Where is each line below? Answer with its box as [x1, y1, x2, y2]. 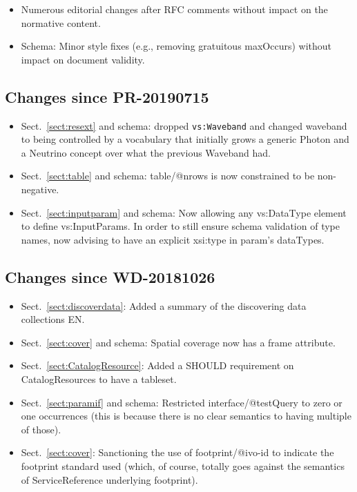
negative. [21, 182, 59, 197]
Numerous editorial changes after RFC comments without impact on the [21, 2, 328, 16]
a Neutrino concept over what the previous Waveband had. [21, 145, 271, 159]
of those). [21, 422, 61, 436]
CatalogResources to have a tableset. [21, 371, 177, 386]
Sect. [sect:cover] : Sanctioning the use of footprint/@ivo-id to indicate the [21, 445, 334, 460]
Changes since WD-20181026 [5, 266, 215, 287]
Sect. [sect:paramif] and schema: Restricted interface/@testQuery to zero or [21, 395, 342, 409]
